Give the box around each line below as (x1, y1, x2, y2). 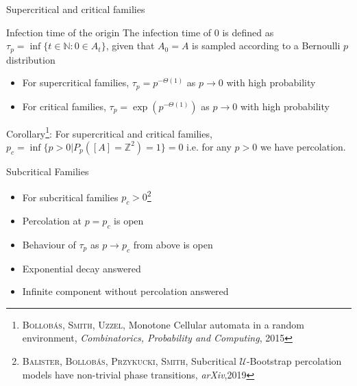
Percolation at (22, 213, 82, 227)
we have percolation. (260, 139, 346, 153)
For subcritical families (22, 190, 119, 204)
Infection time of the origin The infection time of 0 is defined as (6, 25, 274, 39)
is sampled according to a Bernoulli (192, 38, 341, 53)
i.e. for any (186, 139, 232, 153)
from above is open (133, 237, 213, 251)
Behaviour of (22, 237, 76, 251)
